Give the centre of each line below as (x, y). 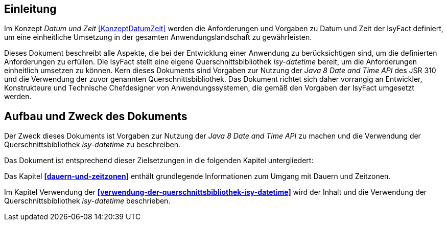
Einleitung (30, 9)
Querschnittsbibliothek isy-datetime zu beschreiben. (92, 145)
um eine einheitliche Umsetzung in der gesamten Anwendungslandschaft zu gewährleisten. (158, 37)
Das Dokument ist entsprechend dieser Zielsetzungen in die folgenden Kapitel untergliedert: (159, 161)
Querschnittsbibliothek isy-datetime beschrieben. (87, 201)
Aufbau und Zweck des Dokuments (96, 116)
